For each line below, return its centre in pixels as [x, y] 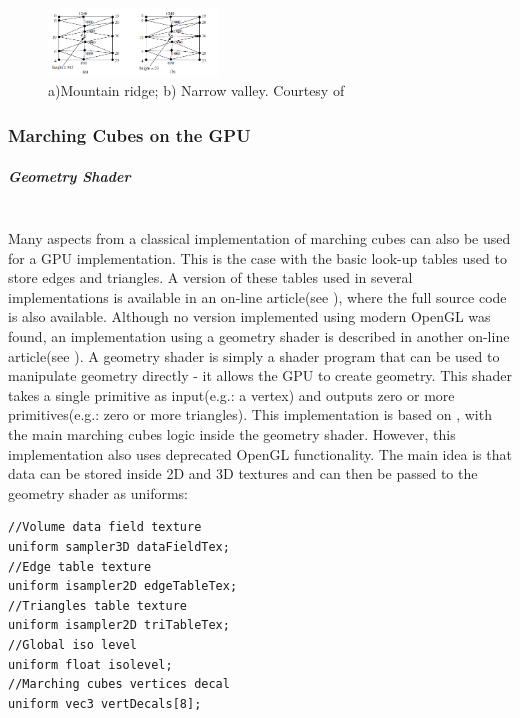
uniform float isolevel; [90, 664]
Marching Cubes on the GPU [129, 134]
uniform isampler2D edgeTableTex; [123, 586]
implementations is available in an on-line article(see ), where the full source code [257, 296]
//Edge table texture [80, 566]
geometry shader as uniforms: [98, 492]
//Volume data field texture [105, 527]
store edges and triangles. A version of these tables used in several [210, 277]
